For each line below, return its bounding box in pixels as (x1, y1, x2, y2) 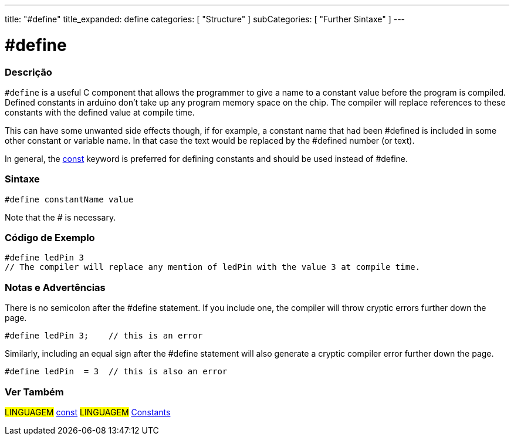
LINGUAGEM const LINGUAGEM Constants (5, 407, 171, 417)
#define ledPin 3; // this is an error (5, 331, 203, 341)
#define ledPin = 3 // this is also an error (5, 367, 228, 377)
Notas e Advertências (5, 281, 106, 293)
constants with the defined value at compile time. (5, 107, 195, 117)
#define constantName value (5, 194, 134, 204)
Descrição (5, 66, 52, 78)
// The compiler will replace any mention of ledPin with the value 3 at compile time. (5, 262, 421, 272)
